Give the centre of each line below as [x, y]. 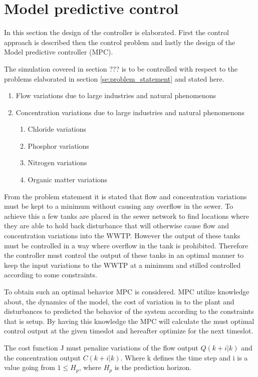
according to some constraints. [51, 275]
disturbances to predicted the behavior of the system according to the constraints [129, 311]
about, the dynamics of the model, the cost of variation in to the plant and [119, 301]
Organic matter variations [68, 179]
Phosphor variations [58, 145]
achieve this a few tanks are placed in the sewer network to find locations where [126, 216]
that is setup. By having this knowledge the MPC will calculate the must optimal [129, 321]
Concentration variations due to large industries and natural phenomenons [130, 112]
